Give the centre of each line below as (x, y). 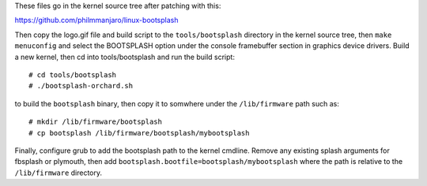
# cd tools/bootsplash (73, 74)
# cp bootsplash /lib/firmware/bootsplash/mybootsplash (139, 133)
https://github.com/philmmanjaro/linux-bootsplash (96, 20)
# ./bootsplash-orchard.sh (81, 86)
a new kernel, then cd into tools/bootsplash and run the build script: (125, 57)
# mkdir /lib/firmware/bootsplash (95, 122)
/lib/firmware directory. (59, 173)
